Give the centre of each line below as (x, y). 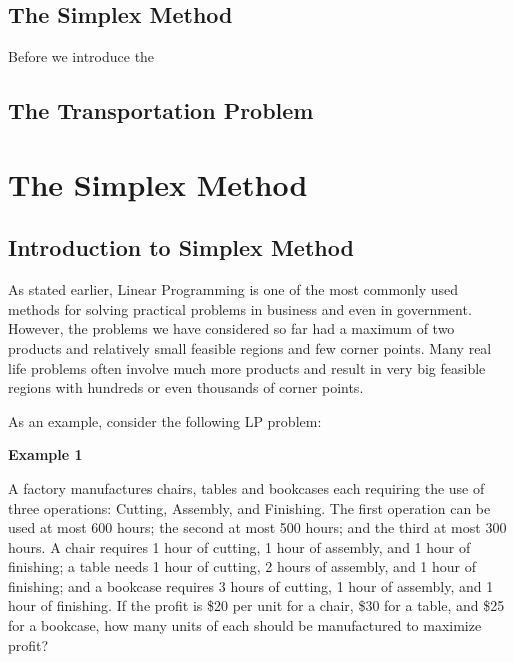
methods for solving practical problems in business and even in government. (240, 308)
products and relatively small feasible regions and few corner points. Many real (250, 347)
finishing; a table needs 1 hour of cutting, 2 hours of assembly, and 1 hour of (242, 566)
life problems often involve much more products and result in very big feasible (247, 367)
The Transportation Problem (161, 110)
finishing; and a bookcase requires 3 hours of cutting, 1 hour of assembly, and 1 (251, 585)
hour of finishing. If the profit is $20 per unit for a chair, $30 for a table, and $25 (256, 605)
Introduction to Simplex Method (181, 247)
